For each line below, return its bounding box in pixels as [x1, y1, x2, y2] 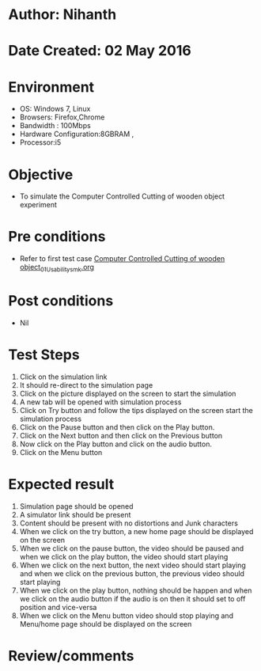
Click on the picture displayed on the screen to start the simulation [19, 389, 236, 398]
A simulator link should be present [19, 510, 131, 519]
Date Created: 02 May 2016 [8, 42, 191, 60]
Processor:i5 [19, 138, 62, 147]
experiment [19, 200, 58, 210]
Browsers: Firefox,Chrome [19, 112, 105, 122]
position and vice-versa [19, 602, 97, 612]
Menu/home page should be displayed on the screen [19, 619, 192, 628]
